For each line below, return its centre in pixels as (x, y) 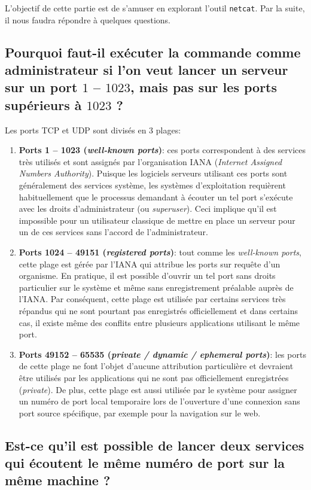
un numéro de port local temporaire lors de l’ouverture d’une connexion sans (159, 401)
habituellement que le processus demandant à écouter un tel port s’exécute (156, 197)
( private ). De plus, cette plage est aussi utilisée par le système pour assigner (158, 389)
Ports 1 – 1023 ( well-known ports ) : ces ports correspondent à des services (162, 150)
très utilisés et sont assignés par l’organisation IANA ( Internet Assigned (150, 161)
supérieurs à (43, 104)
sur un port (41, 87)
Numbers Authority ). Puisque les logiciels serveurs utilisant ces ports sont (153, 173)
